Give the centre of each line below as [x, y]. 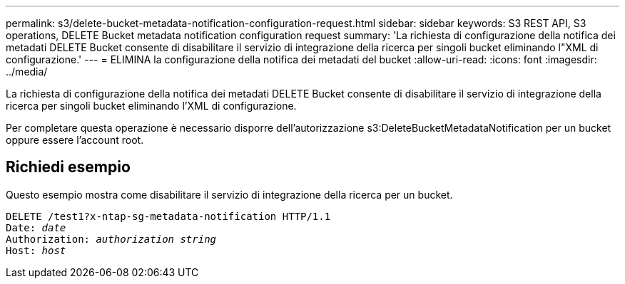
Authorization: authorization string [111, 239]
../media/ [27, 72]
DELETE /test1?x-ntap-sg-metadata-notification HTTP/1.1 [168, 216]
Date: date [36, 227]
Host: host [36, 250]
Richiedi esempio [68, 167]
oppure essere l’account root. [75, 140]
